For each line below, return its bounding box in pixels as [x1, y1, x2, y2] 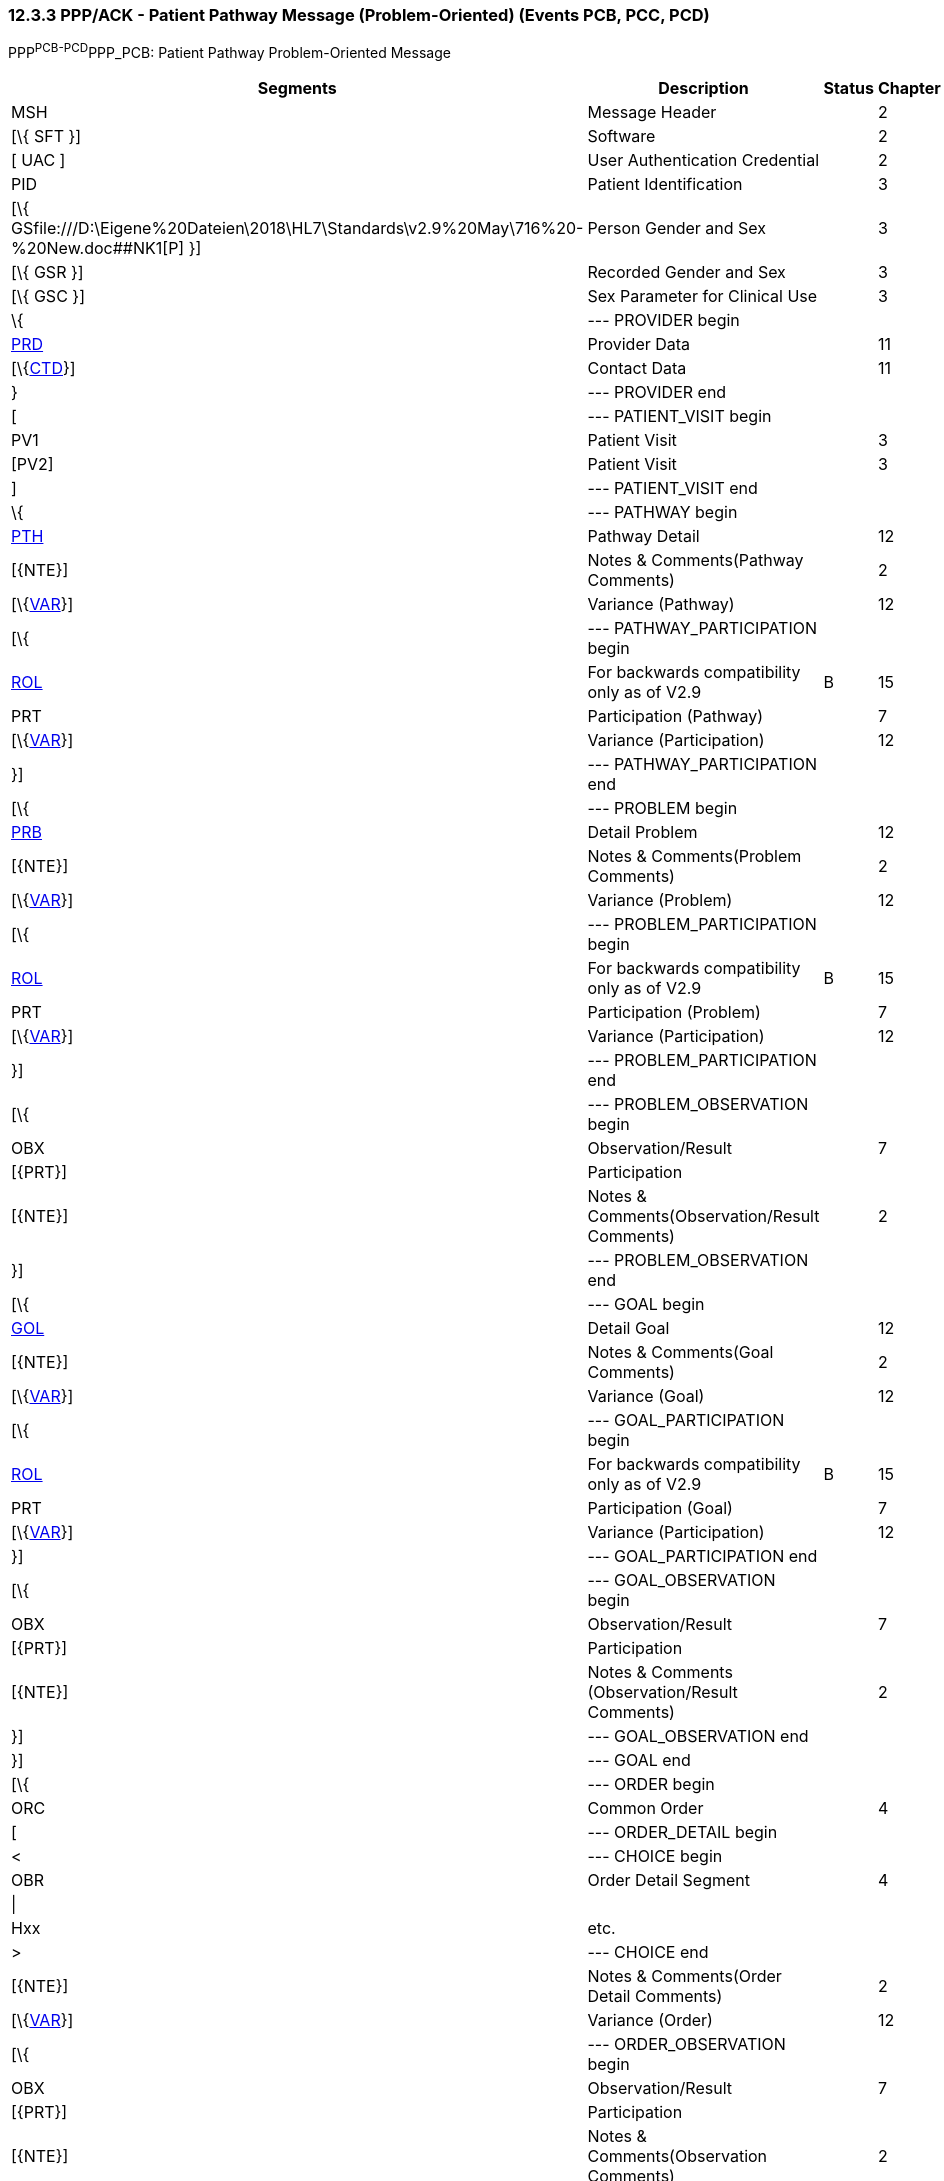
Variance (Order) [587, 2010, 713, 2031]
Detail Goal [587, 1318, 670, 1339]
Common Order [587, 1798, 704, 1819]
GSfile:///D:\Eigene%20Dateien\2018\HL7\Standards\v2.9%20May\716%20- [11, 218, 584, 239]
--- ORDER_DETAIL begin [587, 1822, 778, 1843]
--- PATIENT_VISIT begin [587, 406, 772, 427]
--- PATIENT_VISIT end [587, 478, 758, 499]
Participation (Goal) [587, 1498, 733, 1519]
